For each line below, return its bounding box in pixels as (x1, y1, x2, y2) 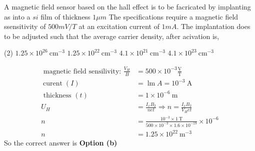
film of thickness (40, 11, 90, 21)
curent (43, 80, 63, 87)
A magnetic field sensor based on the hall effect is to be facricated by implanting (4, 1, 251, 11)
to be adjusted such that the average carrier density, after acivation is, (4, 30, 219, 41)
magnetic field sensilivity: (43, 67, 121, 75)
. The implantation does (176, 21, 250, 31)
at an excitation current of (78, 21, 159, 31)
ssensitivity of (4, 21, 46, 31)
